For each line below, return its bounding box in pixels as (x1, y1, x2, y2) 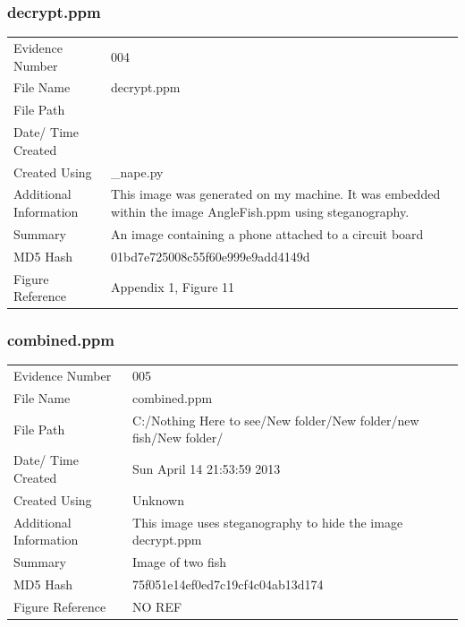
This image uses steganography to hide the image (132, 512, 403, 531)
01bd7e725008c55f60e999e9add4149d (111, 246, 310, 265)
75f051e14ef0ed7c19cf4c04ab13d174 (132, 574, 324, 593)
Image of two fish (132, 553, 227, 571)
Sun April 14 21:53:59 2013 (132, 460, 281, 478)
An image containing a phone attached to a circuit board (111, 224, 424, 243)
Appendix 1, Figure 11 (111, 278, 235, 296)
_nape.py (111, 162, 164, 181)
